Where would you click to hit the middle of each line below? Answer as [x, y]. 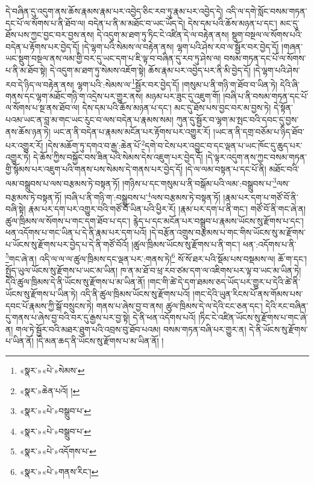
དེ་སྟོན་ [283, 108]
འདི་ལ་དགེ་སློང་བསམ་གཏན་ [266, 11]
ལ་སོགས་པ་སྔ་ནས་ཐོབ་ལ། [42, 108]
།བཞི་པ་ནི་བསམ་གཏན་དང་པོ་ [266, 96]
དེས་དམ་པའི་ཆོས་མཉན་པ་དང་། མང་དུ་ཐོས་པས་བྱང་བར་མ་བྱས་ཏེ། [177, 108]
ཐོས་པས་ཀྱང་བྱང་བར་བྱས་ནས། [50, 35]
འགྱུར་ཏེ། [18, 157]
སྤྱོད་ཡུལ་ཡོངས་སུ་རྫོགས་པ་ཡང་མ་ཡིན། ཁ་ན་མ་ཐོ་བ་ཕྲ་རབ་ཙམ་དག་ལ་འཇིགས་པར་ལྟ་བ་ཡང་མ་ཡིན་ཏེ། [153, 270]
